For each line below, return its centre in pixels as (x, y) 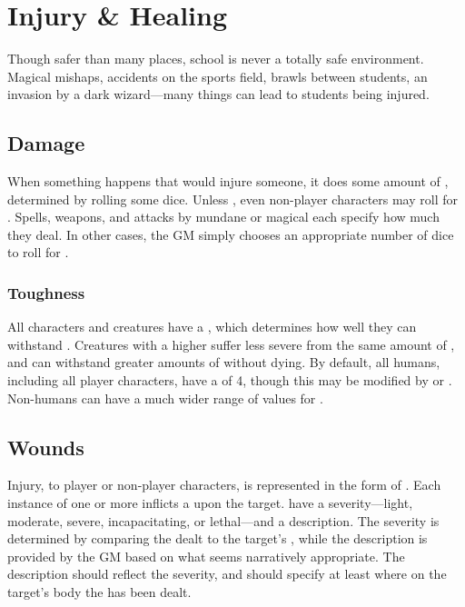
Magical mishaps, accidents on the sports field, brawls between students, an (218, 76)
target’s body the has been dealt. (99, 592)
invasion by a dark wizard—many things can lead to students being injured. (218, 94)
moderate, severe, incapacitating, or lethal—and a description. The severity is (223, 520)
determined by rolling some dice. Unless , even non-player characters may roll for (232, 199)
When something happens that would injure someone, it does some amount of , (228, 181)
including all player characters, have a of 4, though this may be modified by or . (230, 380)
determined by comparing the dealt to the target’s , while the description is (218, 538)
